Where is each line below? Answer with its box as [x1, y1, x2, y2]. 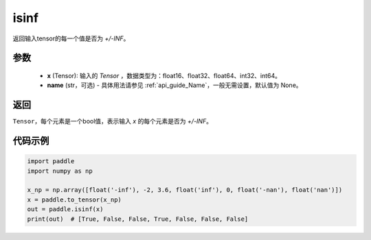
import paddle [27, 158, 75, 165]
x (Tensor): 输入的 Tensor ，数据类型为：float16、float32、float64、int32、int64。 [47, 71, 282, 80]
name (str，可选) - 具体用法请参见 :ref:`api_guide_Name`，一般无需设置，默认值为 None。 [47, 81, 302, 89]
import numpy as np [27, 167, 93, 175]
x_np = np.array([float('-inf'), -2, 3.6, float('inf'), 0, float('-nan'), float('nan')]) [27, 186, 343, 194]
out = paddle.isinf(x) [27, 206, 104, 213]
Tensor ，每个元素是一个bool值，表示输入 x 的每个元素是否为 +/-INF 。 [12, 117, 213, 125]
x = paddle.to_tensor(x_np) [27, 195, 122, 204]
